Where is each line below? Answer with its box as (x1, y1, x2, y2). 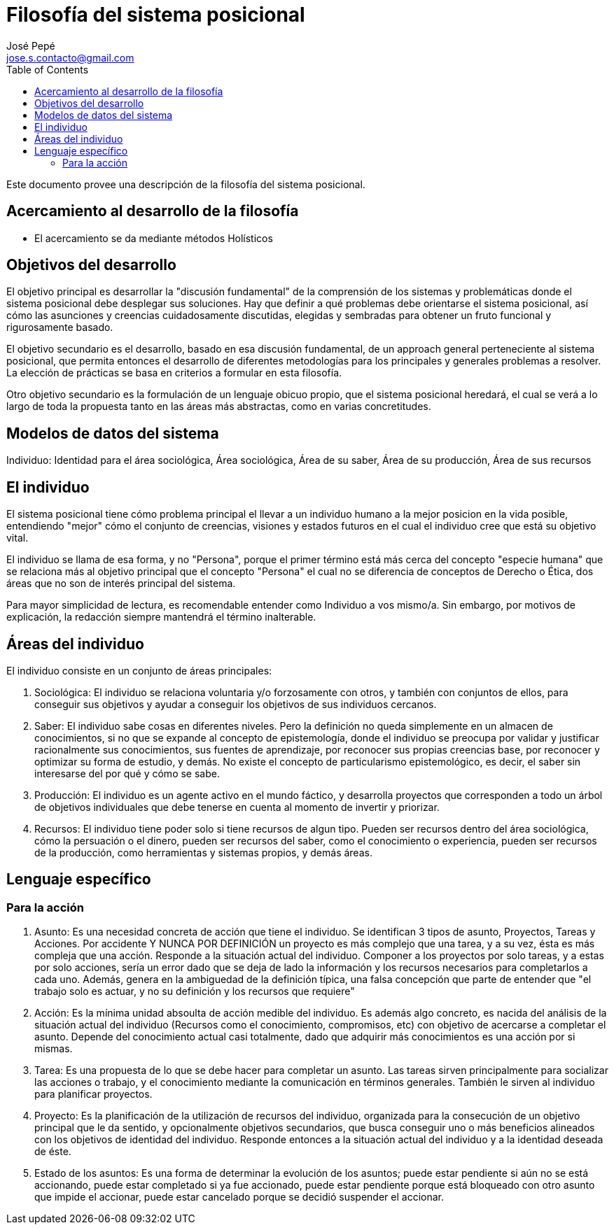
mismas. (34, 1042, 73, 1055)
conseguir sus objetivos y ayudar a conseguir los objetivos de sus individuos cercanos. (34, 698, 437, 710)
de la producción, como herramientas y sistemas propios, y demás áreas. (34, 846, 372, 858)
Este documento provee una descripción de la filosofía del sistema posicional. (6, 178, 365, 190)
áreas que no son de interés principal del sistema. (6, 577, 236, 590)
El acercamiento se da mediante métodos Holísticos (34, 232, 273, 244)
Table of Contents (6, 63, 89, 76)
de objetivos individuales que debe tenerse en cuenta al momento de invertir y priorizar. (34, 800, 440, 813)
